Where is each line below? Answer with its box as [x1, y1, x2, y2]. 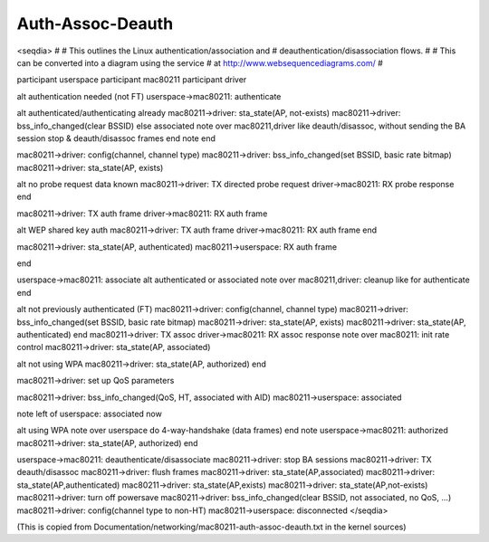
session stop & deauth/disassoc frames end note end [16, 132, 216, 144]
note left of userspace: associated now [16, 408, 162, 419]
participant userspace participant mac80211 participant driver [16, 74, 247, 85]
